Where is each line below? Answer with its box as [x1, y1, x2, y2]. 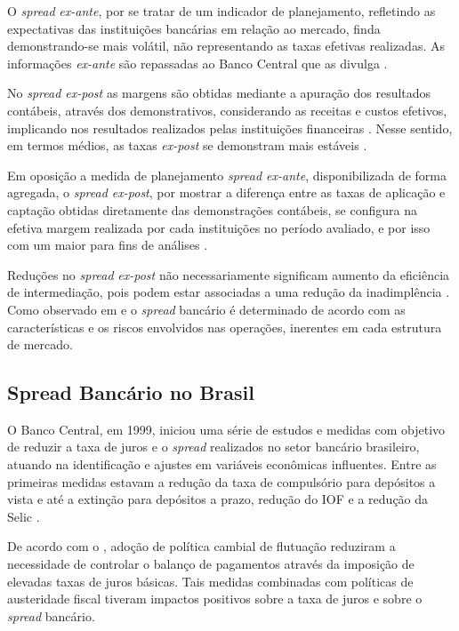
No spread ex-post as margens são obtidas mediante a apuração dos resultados [7, 84, 431, 102]
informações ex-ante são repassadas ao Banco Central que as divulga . [7, 53, 388, 72]
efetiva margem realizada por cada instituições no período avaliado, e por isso [7, 218, 431, 236]
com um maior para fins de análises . [7, 236, 208, 254]
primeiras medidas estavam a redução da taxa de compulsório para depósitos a [7, 472, 436, 491]
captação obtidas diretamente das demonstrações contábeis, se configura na [7, 200, 417, 219]
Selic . [7, 507, 40, 525]
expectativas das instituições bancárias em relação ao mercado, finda [7, 19, 381, 37]
